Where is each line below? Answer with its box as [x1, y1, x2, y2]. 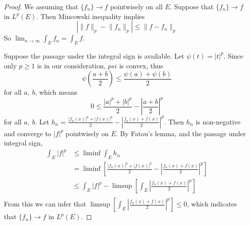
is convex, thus [119, 60, 164, 70]
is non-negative [195, 116, 241, 126]
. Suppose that [170, 1, 214, 11]
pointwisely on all [110, 1, 163, 11]
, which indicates [187, 199, 237, 209]
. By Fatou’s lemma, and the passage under [116, 128, 246, 138]
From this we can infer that [4, 199, 86, 209]
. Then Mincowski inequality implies [36, 11, 145, 21]
